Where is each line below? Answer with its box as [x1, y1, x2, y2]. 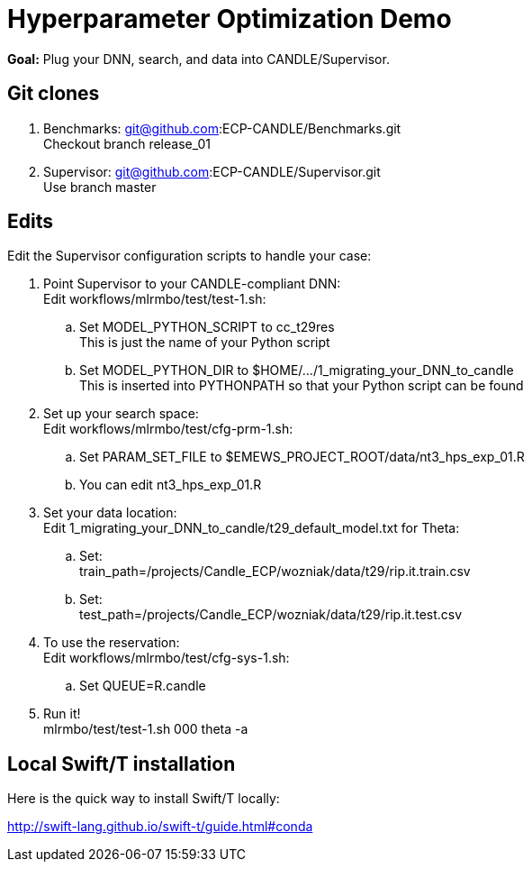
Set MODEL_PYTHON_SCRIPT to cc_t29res [79, 319, 335, 335]
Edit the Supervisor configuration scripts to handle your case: [7, 248, 372, 264]
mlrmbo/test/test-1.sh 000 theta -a [43, 721, 248, 737]
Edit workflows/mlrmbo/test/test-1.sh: [43, 291, 266, 307]
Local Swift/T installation [7, 752, 236, 775]
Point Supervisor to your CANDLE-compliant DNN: [43, 276, 341, 292]
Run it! [43, 706, 81, 722]
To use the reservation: [43, 635, 180, 651]
